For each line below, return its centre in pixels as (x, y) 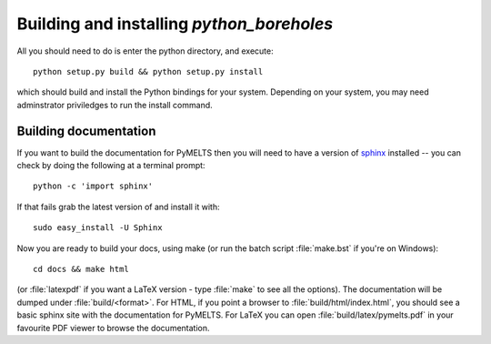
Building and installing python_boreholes (175, 24)
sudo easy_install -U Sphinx (98, 228)
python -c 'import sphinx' (93, 186)
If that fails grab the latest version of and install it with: (118, 207)
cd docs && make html (81, 269)
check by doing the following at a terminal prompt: (111, 166)
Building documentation (86, 131)
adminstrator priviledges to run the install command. (115, 105)
